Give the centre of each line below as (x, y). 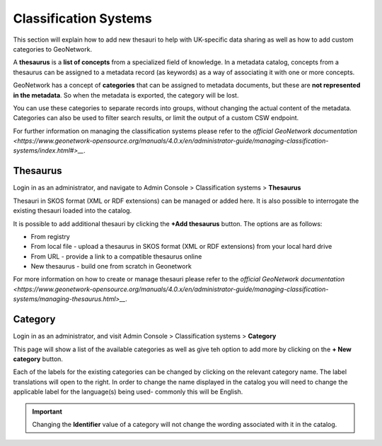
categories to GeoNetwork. (52, 49)
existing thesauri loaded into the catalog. (73, 211)
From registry (50, 236)
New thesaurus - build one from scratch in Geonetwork (111, 266)
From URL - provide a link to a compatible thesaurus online (116, 256)
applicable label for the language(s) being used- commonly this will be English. (128, 392)
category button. (38, 359)
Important (47, 411)
